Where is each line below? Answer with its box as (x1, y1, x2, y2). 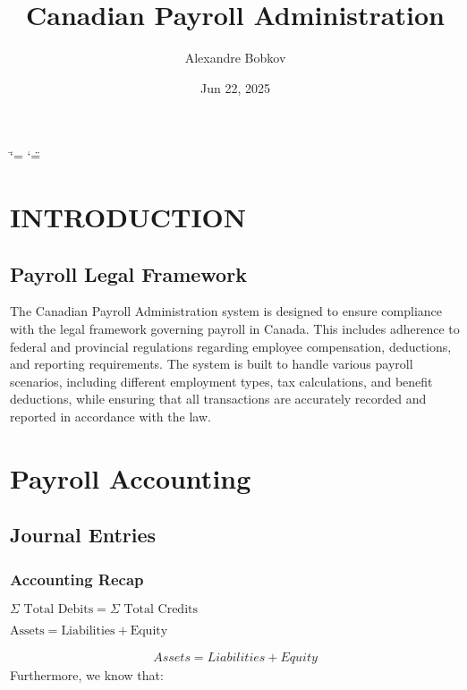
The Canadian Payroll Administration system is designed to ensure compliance (10, 302, 442, 320)
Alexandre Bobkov (184, 48, 286, 67)
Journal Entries (10, 521, 157, 549)
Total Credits (123, 603, 199, 617)
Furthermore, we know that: (10, 666, 164, 685)
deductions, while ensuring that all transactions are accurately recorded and (10, 389, 427, 408)
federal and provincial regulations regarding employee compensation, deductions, (10, 336, 452, 355)
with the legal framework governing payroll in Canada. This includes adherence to (10, 319, 460, 338)
